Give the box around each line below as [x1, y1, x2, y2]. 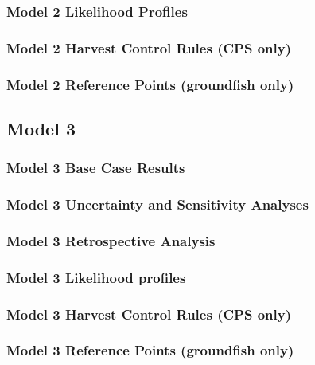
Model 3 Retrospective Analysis [6, 230, 216, 250]
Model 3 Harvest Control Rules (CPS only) [6, 304, 291, 324]
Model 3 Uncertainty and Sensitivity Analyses [6, 194, 309, 214]
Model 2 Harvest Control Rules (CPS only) [6, 37, 291, 57]
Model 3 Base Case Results [6, 158, 185, 178]
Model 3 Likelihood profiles [6, 267, 186, 287]
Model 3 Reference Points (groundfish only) [6, 340, 294, 360]
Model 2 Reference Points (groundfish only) [6, 74, 294, 94]
